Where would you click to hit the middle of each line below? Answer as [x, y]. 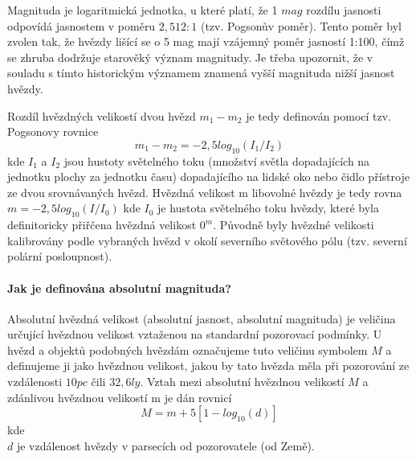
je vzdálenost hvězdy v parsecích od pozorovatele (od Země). [165, 445]
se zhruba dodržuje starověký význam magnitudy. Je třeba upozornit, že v [190, 57]
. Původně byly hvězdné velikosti [294, 225]
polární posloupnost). [60, 256]
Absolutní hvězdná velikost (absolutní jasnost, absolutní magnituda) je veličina [202, 318]
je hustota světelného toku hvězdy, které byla [268, 208]
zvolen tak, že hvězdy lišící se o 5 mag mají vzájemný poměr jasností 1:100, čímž [206, 41]
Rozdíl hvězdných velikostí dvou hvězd [102, 115]
